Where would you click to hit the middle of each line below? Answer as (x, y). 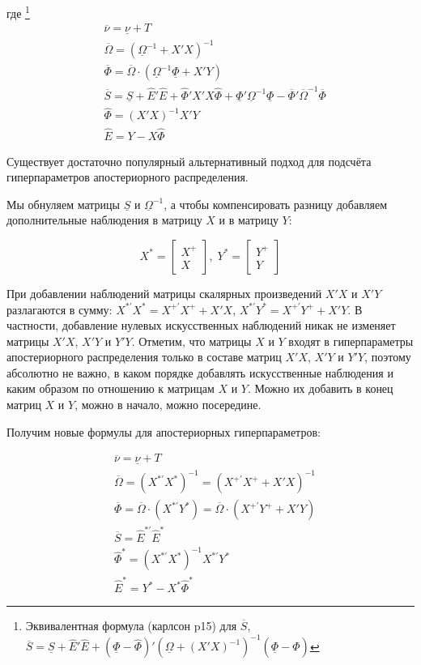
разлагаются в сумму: (60, 309)
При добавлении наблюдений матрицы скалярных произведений (164, 293)
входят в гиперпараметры (351, 341)
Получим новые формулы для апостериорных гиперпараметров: (164, 431)
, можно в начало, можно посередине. (168, 405)
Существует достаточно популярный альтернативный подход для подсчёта (189, 161)
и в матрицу (249, 220)
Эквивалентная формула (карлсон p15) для (131, 626)
